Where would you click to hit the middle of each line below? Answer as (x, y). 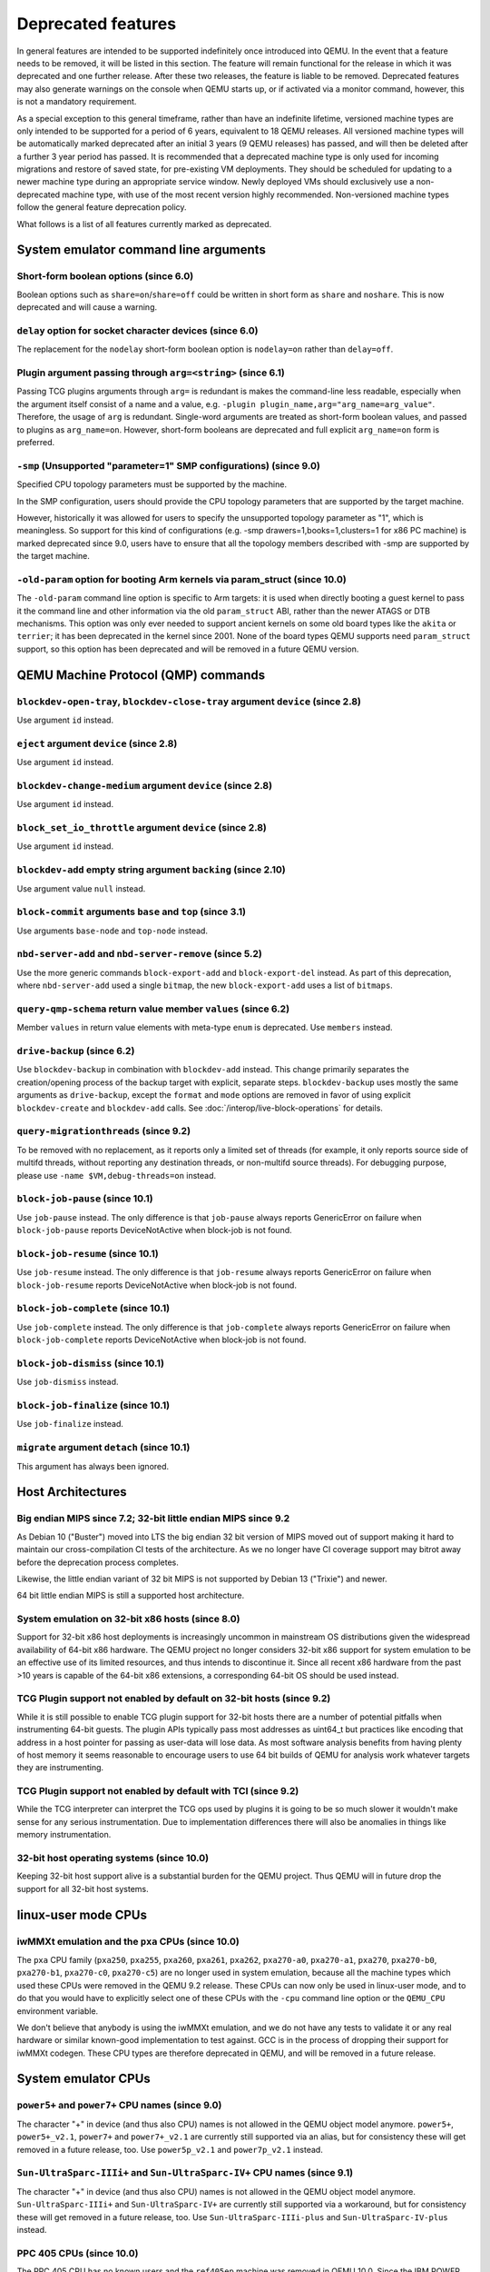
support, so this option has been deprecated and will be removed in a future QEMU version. (188, 649)
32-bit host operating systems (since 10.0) (113, 1858)
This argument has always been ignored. (93, 1466)
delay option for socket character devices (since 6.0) (137, 330)
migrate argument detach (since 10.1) (103, 1448)
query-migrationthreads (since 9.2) (103, 1131)
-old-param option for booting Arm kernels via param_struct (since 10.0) (181, 579)
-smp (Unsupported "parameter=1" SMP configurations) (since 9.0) (169, 465)
